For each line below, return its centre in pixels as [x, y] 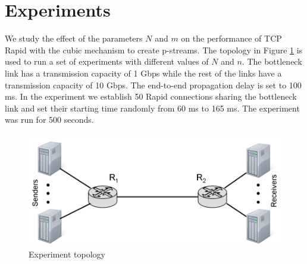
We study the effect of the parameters [74, 38]
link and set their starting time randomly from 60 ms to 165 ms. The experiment [152, 108]
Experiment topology [67, 254]
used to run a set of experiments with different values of [107, 61]
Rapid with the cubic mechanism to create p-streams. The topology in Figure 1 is [154, 50]
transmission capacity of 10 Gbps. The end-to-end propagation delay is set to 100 [153, 85]
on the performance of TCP [231, 38]
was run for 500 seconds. [49, 120]
